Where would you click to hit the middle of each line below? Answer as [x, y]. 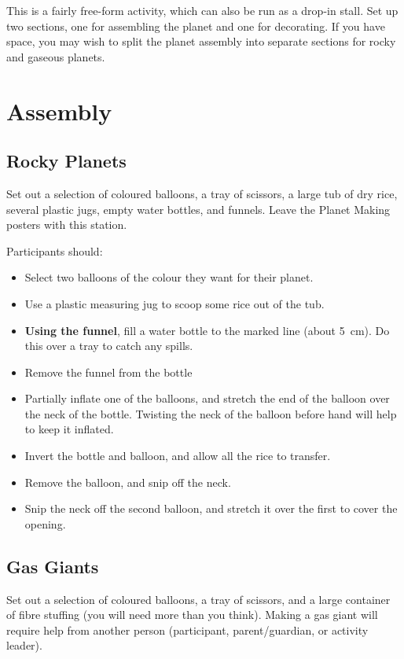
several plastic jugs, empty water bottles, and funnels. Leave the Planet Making [198, 209]
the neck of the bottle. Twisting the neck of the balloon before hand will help [211, 413]
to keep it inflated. [69, 429]
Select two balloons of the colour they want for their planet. [169, 277]
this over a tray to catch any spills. [109, 346]
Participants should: [55, 250]
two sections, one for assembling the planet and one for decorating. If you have [196, 26]
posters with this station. [67, 225]
